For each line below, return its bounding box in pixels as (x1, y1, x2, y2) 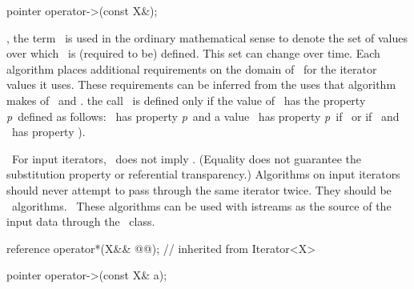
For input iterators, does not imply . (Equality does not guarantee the (11, 150, 361, 167)
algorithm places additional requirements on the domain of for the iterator (6, 60, 377, 77)
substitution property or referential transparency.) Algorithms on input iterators (6, 166, 400, 183)
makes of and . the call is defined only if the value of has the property (6, 91, 366, 108)
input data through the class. (6, 213, 155, 230)
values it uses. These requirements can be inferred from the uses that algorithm (6, 76, 396, 93)
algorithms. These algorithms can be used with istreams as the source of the (11, 197, 392, 214)
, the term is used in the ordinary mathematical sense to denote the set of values (6, 29, 408, 46)
